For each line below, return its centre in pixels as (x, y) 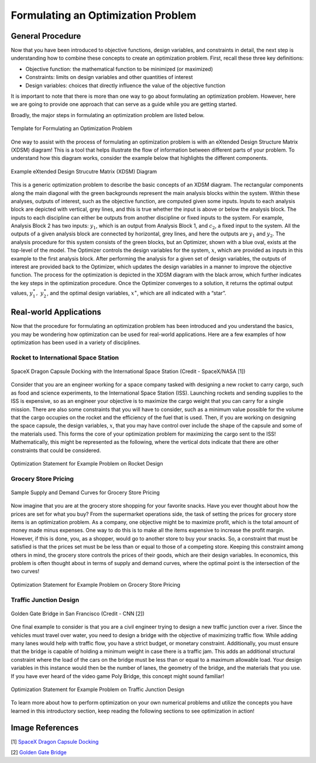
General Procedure (46, 36)
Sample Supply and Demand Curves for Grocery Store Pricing (85, 492)
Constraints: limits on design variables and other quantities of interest (109, 77)
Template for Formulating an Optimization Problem (72, 128)
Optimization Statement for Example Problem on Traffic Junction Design (97, 689)
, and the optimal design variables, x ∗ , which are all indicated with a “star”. (137, 293)
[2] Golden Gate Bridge (39, 752)
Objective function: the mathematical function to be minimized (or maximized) (119, 69)
